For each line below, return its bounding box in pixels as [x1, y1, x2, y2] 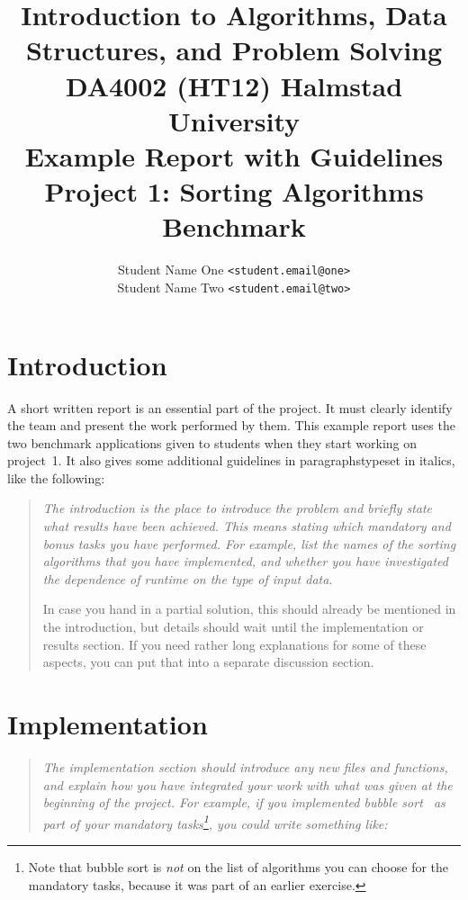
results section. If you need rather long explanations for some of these [42, 634, 427, 653]
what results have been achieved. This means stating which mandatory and [42, 517, 451, 535]
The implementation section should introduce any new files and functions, [42, 757, 448, 776]
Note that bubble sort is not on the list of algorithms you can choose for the [28, 857, 449, 876]
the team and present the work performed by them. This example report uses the [7, 416, 455, 435]
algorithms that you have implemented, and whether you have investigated [42, 552, 448, 571]
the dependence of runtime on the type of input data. [42, 569, 333, 588]
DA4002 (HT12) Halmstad [65, 67, 403, 103]
